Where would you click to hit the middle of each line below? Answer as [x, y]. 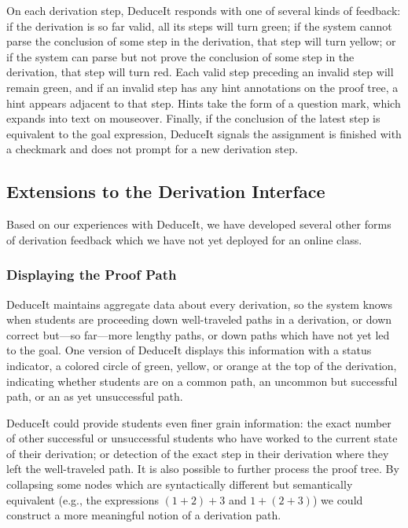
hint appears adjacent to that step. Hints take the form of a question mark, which [204, 103]
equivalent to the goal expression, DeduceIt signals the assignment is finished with [204, 133]
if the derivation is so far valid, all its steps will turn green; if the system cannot [199, 26]
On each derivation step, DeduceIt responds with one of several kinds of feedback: [204, 10]
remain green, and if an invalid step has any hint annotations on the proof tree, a [202, 87]
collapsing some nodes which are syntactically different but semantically [180, 484]
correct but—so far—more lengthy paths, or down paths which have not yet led [198, 334]
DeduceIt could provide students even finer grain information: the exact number [199, 422]
